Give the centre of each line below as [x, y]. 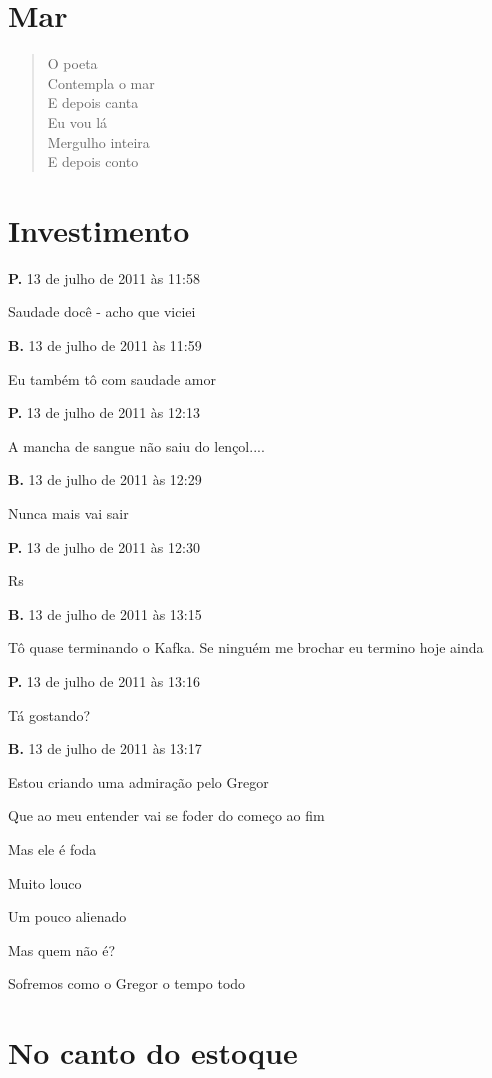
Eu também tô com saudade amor [112, 378]
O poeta [72, 63]
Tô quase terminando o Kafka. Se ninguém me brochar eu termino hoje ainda [246, 647]
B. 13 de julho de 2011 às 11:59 [105, 345]
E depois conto [93, 161]
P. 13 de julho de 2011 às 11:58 [104, 277]
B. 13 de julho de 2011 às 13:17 [105, 748]
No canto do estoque [153, 1052]
